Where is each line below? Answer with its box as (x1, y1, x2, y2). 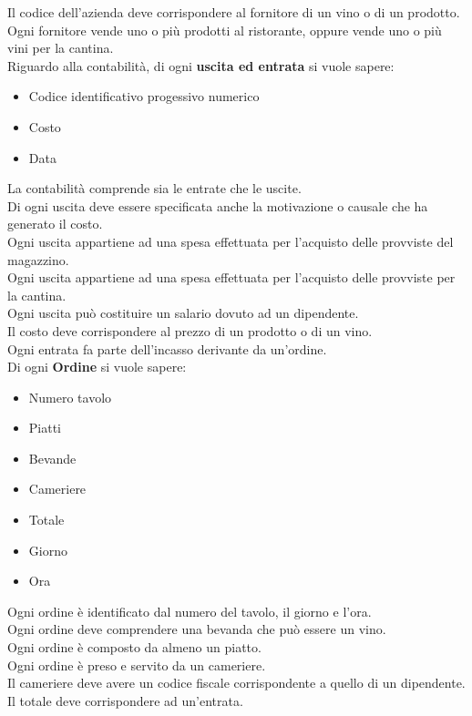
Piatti (28, 418, 62, 437)
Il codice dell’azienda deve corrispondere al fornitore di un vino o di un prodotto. (7, 3, 460, 21)
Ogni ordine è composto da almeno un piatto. (7, 638, 262, 657)
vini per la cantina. (7, 38, 114, 57)
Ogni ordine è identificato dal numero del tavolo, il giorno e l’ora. (7, 601, 372, 620)
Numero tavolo (28, 387, 112, 406)
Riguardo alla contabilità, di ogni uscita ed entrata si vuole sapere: (7, 56, 395, 75)
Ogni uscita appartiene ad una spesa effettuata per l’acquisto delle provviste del (7, 231, 454, 251)
